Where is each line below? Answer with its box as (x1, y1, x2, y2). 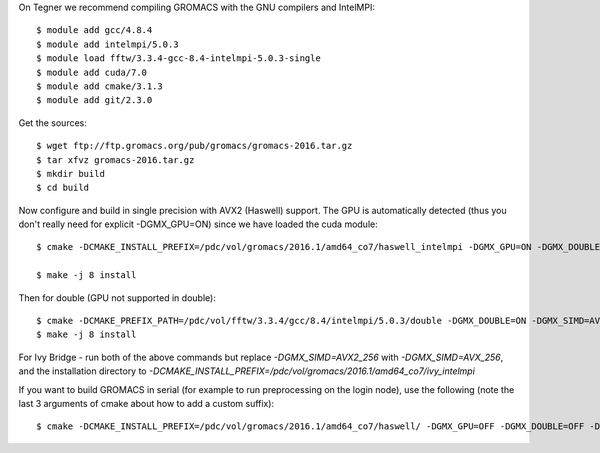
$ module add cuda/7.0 (36, 66, 148, 78)
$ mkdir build (36, 168, 105, 179)
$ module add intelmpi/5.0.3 (36, 38, 179, 50)
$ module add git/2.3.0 (36, 95, 153, 106)
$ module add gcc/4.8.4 (36, 25, 153, 36)
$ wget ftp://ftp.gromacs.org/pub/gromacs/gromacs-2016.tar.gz (36, 140, 353, 152)
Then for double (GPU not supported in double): (18, 291, 217, 304)
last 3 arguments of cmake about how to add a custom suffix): (18, 397, 275, 409)
